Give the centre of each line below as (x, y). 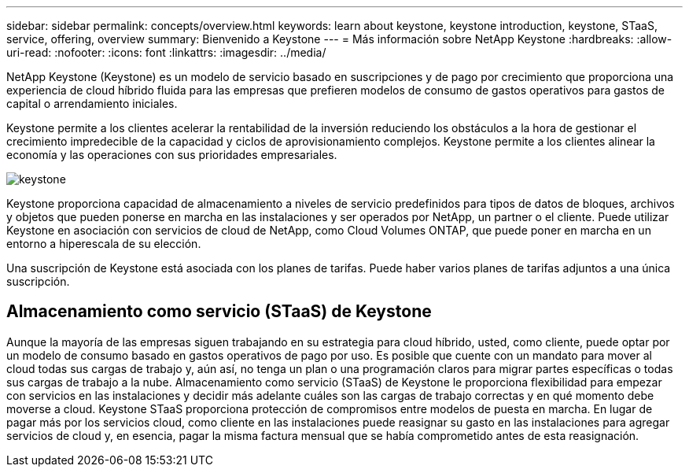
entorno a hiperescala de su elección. (104, 244)
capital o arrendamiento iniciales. (92, 103)
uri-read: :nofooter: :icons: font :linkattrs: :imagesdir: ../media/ (166, 52)
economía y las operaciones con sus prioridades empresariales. (172, 155)
